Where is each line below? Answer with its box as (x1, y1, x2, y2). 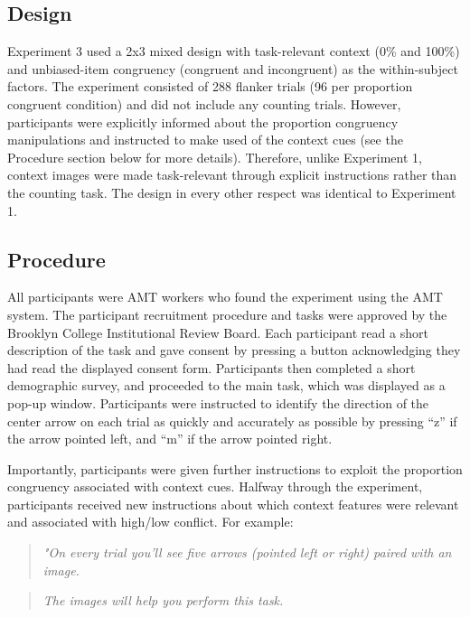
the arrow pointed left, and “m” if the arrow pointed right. (7, 429, 333, 448)
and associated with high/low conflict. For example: (7, 512, 294, 531)
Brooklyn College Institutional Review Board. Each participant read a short (7, 323, 428, 341)
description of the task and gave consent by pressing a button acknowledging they (7, 341, 461, 360)
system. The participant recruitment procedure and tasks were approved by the (7, 304, 447, 323)
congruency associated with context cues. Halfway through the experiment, (7, 477, 423, 496)
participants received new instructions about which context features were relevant (7, 494, 459, 513)
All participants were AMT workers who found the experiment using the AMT (7, 287, 443, 306)
